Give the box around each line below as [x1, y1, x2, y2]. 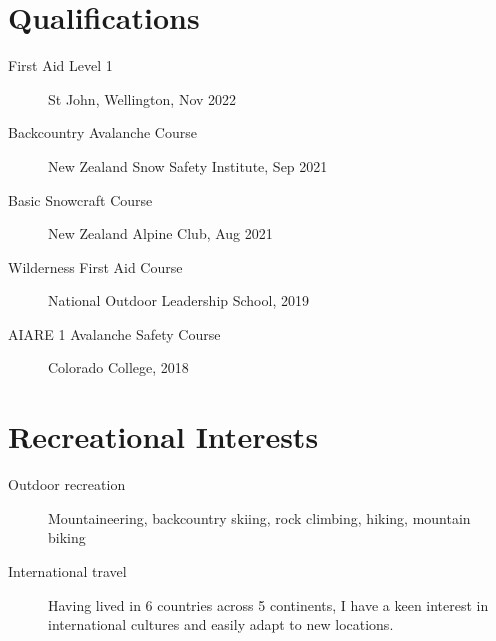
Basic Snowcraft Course [8, 189, 153, 210]
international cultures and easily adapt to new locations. [48, 614, 394, 635]
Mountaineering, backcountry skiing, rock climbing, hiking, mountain [48, 507, 471, 528]
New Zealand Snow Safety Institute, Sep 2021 [48, 155, 328, 176]
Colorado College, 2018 [48, 357, 189, 378]
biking [48, 527, 86, 548]
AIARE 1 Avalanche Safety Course [8, 323, 221, 344]
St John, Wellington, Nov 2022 [48, 88, 237, 109]
